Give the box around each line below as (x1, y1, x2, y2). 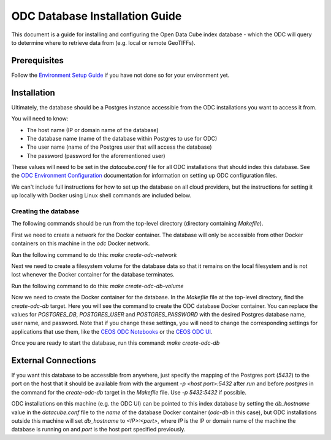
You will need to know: (11, 115, 69, 122)
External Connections (11, 355, 96, 366)
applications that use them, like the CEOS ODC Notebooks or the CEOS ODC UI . (11, 328, 213, 335)
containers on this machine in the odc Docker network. (11, 240, 150, 247)
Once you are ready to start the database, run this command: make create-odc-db (11, 339, 220, 347)
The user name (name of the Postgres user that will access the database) (26, 143, 212, 151)
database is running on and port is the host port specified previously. (11, 426, 186, 433)
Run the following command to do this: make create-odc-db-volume (11, 282, 184, 289)
